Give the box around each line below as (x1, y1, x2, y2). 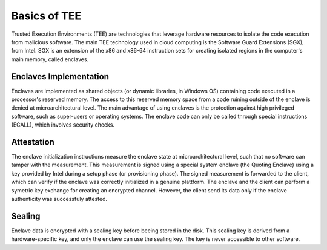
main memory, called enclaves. (11, 55, 89, 63)
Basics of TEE (11, 9, 82, 22)
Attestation (11, 137, 54, 147)
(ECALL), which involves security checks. (11, 121, 115, 128)
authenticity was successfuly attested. (11, 196, 108, 203)
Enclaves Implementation (11, 71, 109, 82)
